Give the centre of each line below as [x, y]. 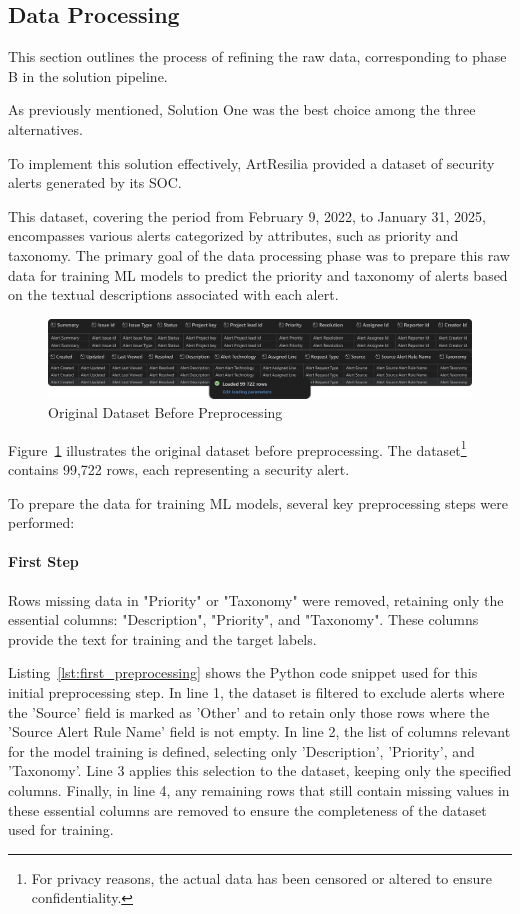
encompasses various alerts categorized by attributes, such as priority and [233, 235]
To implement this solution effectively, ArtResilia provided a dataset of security [251, 162]
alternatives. [45, 128]
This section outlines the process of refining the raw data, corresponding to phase [257, 56]
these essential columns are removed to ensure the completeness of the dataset [247, 809]
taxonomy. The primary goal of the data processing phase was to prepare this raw [259, 254]
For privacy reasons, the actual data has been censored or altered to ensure [261, 877]
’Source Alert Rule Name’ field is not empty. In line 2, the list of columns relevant [259, 731]
